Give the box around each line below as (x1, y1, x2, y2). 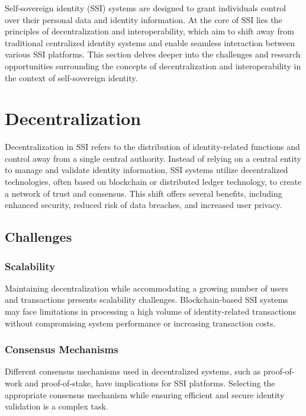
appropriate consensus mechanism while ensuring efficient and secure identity (5, 388, 285, 401)
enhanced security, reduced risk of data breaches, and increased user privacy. (5, 199, 282, 211)
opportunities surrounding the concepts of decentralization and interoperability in (5, 59, 301, 72)
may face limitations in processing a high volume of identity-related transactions (5, 305, 297, 318)
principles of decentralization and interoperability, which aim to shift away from (5, 25, 294, 37)
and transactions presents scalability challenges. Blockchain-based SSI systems (5, 293, 288, 306)
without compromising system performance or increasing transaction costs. (5, 316, 276, 329)
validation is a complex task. (5, 400, 108, 412)
